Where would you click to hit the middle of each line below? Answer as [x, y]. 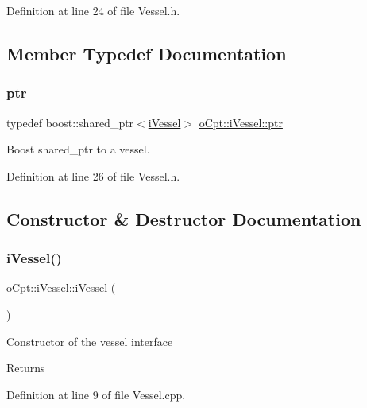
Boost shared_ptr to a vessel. [78, 149]
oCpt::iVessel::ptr [241, 122]
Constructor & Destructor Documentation [184, 218]
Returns [26, 368]
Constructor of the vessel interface [90, 341]
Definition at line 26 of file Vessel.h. [93, 175]
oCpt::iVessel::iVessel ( [61, 288]
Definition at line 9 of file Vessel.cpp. [96, 394]
